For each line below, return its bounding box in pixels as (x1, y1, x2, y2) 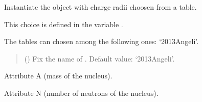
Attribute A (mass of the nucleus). (4, 70, 113, 81)
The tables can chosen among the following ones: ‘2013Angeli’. (4, 36, 199, 47)
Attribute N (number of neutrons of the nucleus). (4, 87, 159, 98)
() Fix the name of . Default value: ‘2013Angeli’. (24, 53, 175, 64)
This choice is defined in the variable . (4, 18, 123, 29)
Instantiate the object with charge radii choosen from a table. (4, 2, 197, 12)
